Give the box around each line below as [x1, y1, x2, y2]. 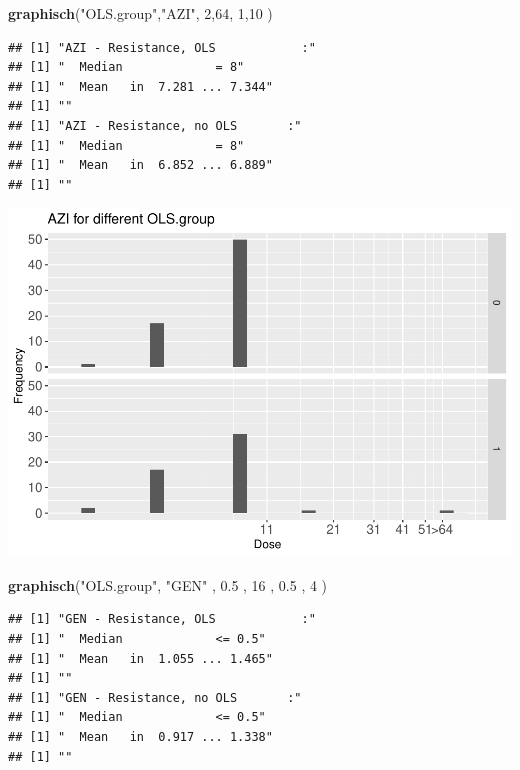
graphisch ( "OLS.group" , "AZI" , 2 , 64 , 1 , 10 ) [8, 3, 273, 23]
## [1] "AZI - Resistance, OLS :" [8, 40, 316, 55]
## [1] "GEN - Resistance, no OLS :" [8, 690, 302, 705]
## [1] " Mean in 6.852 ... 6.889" [8, 158, 273, 173]
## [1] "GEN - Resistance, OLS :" [8, 612, 316, 627]
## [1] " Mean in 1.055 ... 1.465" [8, 651, 273, 666]
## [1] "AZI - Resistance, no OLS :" [8, 118, 302, 133]
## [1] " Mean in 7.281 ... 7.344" [8, 79, 273, 94]
